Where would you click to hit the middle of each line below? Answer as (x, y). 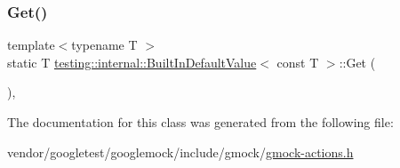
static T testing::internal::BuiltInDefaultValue (132, 62)
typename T (104, 45)
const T (298, 62)
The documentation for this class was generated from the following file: (200, 122)
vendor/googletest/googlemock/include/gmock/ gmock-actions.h (180, 152)
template (31, 45)
